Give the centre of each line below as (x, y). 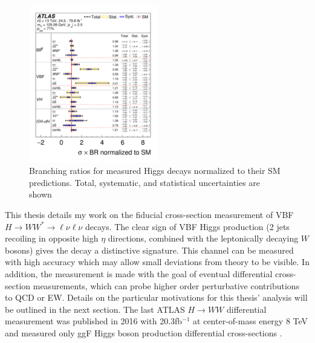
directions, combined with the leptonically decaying (203, 238)
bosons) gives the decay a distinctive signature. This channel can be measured (149, 250)
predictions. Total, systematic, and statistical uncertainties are (145, 182)
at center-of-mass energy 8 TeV (251, 321)
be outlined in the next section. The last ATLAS (95, 309)
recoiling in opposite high (52, 238)
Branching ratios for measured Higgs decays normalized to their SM (155, 171)
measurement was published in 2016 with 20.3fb (94, 321)
